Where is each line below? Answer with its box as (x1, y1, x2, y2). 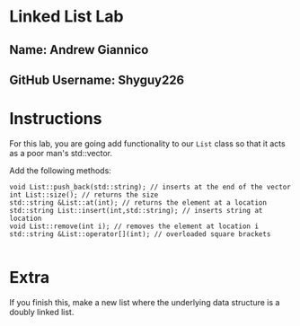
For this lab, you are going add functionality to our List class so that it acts (9, 137, 286, 149)
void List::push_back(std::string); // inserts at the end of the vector (9, 182, 292, 191)
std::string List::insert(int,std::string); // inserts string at (9, 206, 263, 215)
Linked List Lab (9, 6, 124, 27)
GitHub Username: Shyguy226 (9, 72, 185, 87)
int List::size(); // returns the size (9, 190, 159, 199)
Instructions (9, 109, 102, 129)
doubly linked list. (9, 306, 75, 317)
